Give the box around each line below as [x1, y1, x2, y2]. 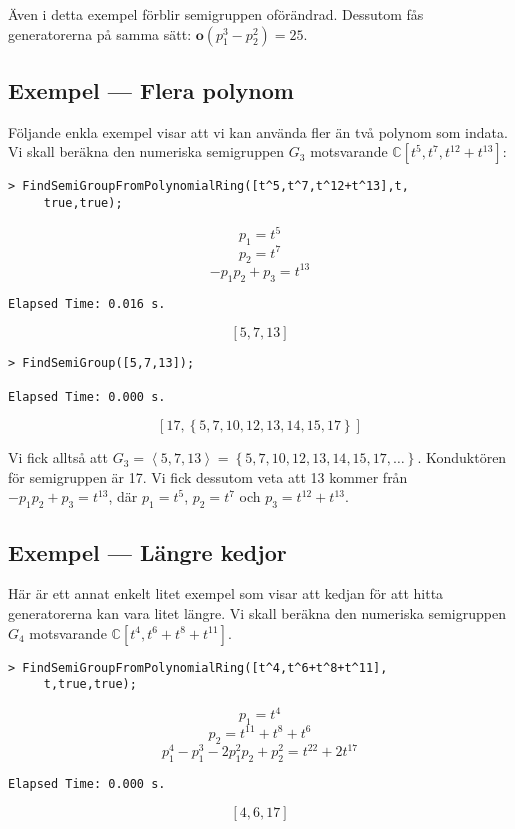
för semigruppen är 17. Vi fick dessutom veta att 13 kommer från [8, 466, 408, 487]
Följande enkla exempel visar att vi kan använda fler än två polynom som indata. [8, 121, 508, 142]
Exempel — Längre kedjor [8, 536, 287, 567]
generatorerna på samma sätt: [8, 23, 192, 44]
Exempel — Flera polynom [8, 74, 294, 105]
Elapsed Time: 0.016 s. [8, 296, 166, 311]
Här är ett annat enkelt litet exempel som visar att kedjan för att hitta [8, 583, 444, 604]
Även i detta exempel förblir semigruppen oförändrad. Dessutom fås [8, 4, 424, 24]
